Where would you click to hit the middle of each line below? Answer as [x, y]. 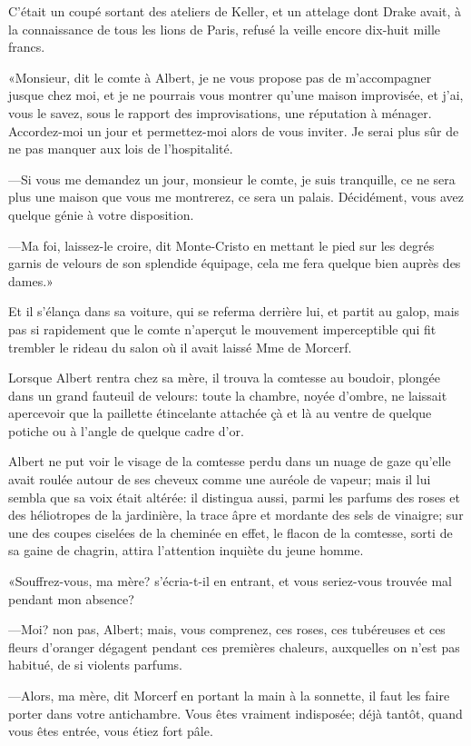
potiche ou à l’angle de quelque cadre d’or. [126, 430]
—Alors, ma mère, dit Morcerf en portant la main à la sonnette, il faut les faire [229, 695]
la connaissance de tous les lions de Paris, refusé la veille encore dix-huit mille [225, 29]
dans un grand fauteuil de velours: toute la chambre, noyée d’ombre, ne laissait [228, 395]
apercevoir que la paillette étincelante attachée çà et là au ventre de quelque [220, 413]
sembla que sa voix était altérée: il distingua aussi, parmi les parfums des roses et [234, 497]
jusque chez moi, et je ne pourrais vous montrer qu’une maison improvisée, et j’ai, [236, 95]
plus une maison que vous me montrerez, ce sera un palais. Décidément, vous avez [236, 197]
